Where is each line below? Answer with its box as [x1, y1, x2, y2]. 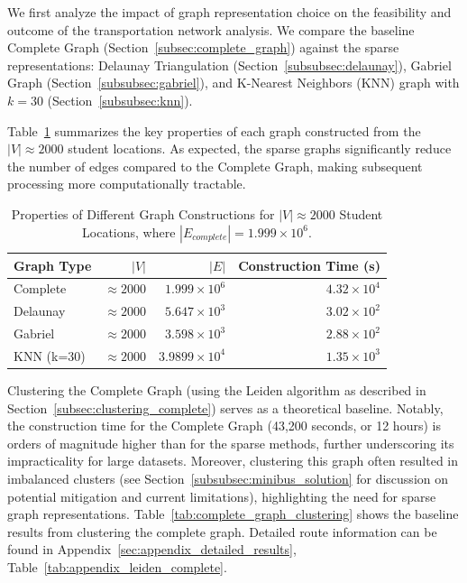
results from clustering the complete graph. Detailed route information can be [7, 522, 437, 541]
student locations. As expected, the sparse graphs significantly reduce [68, 139, 452, 158]
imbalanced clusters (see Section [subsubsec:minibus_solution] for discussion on [7, 468, 449, 487]
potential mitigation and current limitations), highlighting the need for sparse [7, 486, 436, 505]
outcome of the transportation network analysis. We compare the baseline [7, 20, 415, 39]
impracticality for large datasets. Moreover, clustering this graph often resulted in [7, 451, 459, 470]
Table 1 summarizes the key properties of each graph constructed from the [7, 121, 421, 140]
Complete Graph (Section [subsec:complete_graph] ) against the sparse [7, 38, 399, 57]
